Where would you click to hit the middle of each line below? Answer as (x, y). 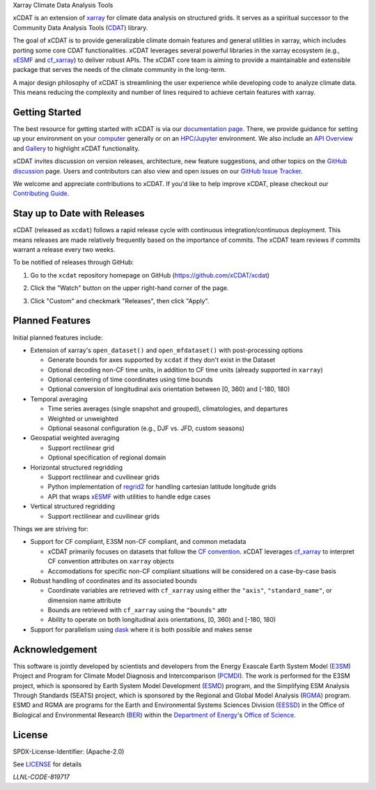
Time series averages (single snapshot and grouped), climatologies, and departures (168, 409)
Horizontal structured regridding (77, 467)
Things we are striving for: (50, 529)
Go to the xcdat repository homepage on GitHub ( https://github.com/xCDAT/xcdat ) (150, 275)
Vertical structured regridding (72, 506)
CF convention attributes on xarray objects (111, 561)
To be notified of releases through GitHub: (73, 262)
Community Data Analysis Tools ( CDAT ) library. (80, 27)
